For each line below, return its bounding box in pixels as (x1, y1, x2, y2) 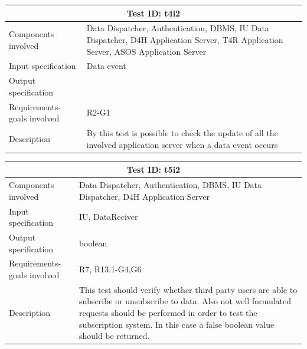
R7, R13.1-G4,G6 (79, 263, 142, 275)
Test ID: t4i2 (126, 6, 181, 19)
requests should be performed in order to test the (79, 307, 257, 319)
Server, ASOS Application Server (86, 45, 207, 57)
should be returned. (79, 330, 150, 342)
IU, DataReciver (79, 210, 138, 223)
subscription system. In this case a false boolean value (79, 318, 275, 330)
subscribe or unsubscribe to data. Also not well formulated (79, 295, 292, 307)
